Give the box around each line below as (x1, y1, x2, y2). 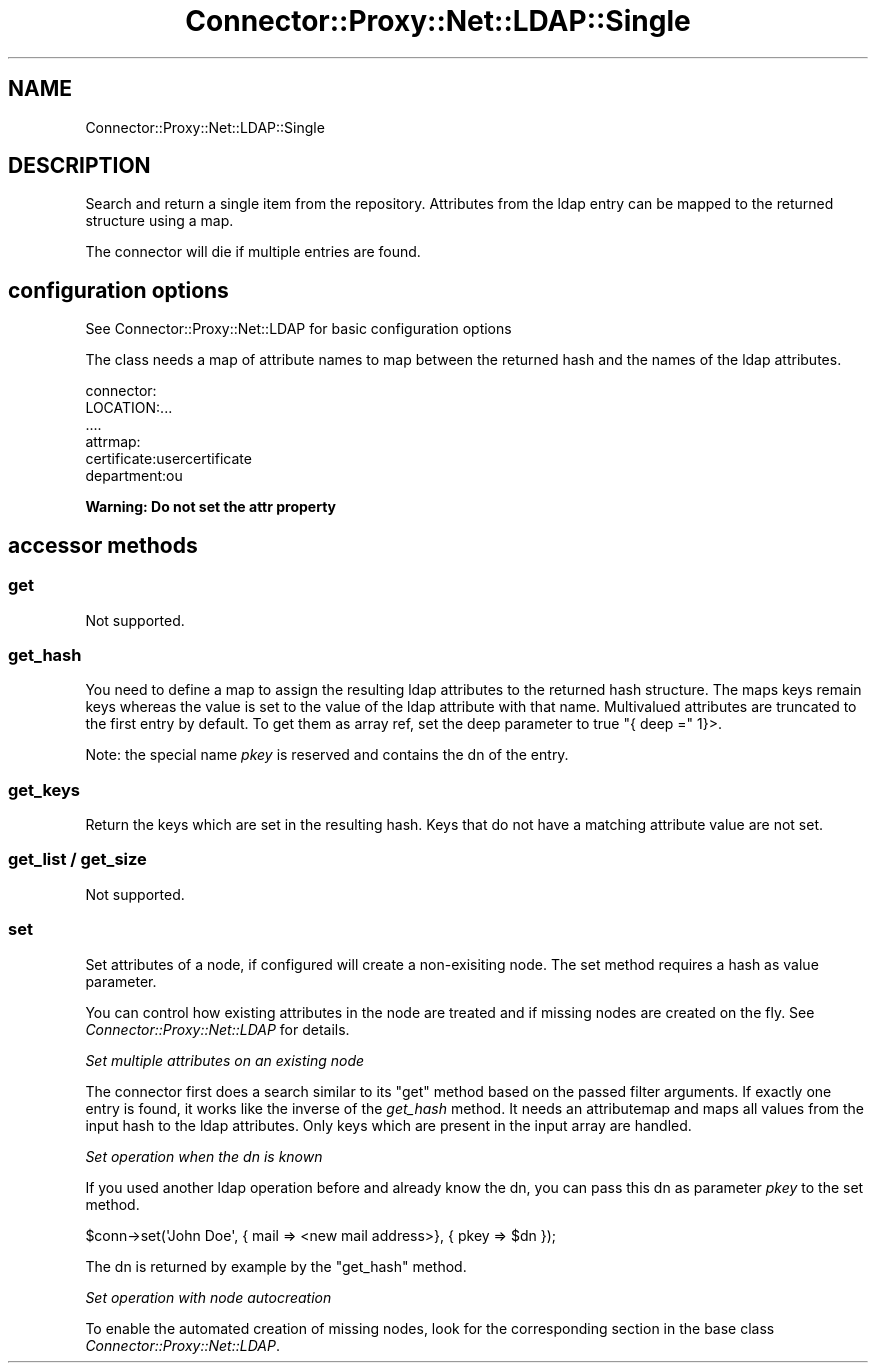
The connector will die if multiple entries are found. (85, 243, 421, 261)
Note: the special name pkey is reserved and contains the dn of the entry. (85, 746, 569, 764)
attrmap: (85, 433, 141, 451)
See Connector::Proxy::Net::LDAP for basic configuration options (85, 320, 512, 338)
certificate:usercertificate (85, 450, 252, 468)
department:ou (85, 467, 183, 485)
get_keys (8, 779, 80, 800)
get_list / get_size (8, 849, 147, 870)
